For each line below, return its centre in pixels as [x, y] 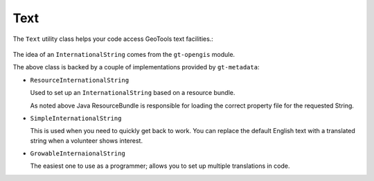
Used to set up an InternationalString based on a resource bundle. [133, 93]
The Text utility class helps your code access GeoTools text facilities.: [113, 39]
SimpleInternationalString [76, 118]
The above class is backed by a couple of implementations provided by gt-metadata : [136, 67]
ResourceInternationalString [80, 80]
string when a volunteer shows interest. [87, 140]
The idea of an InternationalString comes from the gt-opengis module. [124, 54]
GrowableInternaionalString [78, 154]
